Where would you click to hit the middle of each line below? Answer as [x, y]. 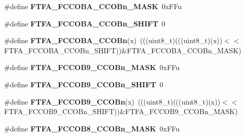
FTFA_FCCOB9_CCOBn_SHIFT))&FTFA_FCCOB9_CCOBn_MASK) [121, 111]
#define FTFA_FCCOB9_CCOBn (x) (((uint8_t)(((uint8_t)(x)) [112, 101]
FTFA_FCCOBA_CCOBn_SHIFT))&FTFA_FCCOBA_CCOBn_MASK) [123, 50]
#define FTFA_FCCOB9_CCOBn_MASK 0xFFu [92, 67]
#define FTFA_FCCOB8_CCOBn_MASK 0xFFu [92, 128]
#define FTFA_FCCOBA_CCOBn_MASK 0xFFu [93, 6]
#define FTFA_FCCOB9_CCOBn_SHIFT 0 [84, 84]
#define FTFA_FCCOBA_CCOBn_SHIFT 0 [85, 23]
